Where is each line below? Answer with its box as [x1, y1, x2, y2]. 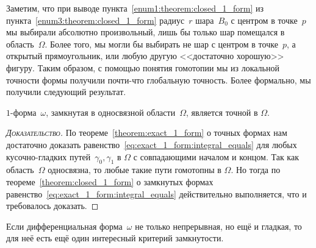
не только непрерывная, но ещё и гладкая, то [135, 219, 302, 232]
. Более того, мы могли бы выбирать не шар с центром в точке [45, 37, 278, 50]
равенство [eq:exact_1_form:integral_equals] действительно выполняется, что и [6, 187, 307, 200]
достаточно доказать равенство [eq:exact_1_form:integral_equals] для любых [6, 138, 297, 151]
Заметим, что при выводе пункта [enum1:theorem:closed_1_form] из [6, 2, 264, 14]
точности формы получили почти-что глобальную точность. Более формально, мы [6, 73, 311, 86]
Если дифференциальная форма [6, 219, 123, 232]
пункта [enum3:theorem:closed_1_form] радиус [6, 13, 185, 26]
